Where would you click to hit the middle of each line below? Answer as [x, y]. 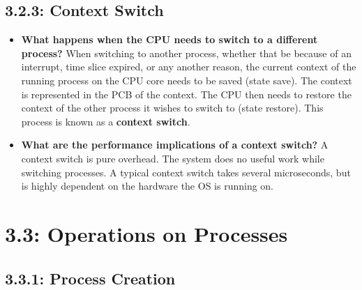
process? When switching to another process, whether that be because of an [186, 53]
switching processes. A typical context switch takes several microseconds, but [186, 172]
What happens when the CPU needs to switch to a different [169, 39]
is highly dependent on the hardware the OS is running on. [148, 186]
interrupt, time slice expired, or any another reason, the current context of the [189, 67]
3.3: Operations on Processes [146, 233]
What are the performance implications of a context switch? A [175, 145]
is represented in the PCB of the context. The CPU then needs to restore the [186, 94]
